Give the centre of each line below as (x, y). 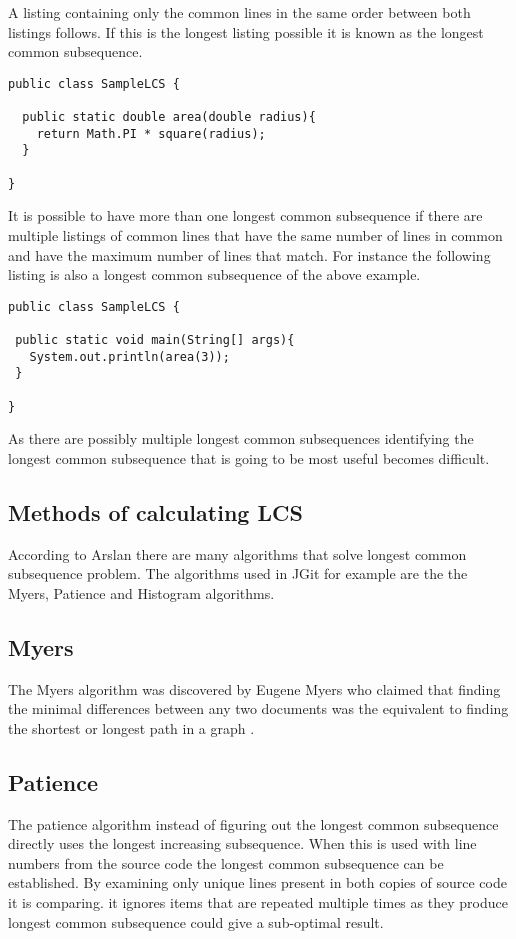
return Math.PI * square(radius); (151, 133)
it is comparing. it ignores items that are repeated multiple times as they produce (258, 902)
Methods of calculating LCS (155, 511)
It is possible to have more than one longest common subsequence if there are (245, 215)
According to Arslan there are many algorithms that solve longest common (237, 553)
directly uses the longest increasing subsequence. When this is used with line (242, 843)
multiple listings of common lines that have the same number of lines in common (255, 234)
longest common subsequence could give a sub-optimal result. (196, 921)
